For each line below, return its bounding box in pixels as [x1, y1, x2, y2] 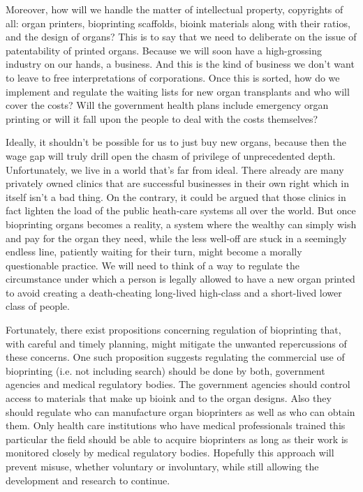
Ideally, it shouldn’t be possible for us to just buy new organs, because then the [6, 135, 346, 149]
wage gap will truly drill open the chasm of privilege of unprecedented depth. [6, 148, 336, 163]
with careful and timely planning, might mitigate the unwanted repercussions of [6, 336, 347, 350]
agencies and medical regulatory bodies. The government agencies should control [6, 377, 350, 392]
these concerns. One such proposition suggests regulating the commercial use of [6, 350, 345, 364]
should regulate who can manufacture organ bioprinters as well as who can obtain [6, 404, 355, 419]
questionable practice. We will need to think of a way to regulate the [6, 258, 299, 272]
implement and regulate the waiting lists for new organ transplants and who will [6, 84, 350, 98]
